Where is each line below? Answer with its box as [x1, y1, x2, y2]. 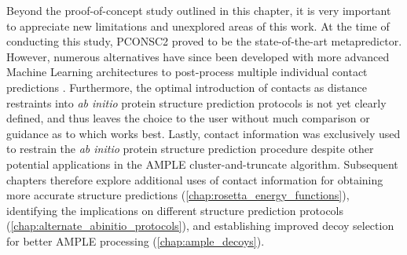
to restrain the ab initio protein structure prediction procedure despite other [6, 140, 374, 157]
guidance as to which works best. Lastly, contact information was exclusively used [6, 125, 401, 141]
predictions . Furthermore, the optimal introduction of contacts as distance [6, 78, 367, 95]
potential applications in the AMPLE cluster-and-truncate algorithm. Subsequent [6, 155, 398, 172]
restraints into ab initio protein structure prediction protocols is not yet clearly [6, 94, 387, 111]
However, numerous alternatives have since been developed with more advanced [6, 48, 390, 64]
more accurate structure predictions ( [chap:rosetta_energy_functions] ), [6, 187, 350, 203]
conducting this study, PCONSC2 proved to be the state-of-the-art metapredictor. [6, 33, 402, 49]
